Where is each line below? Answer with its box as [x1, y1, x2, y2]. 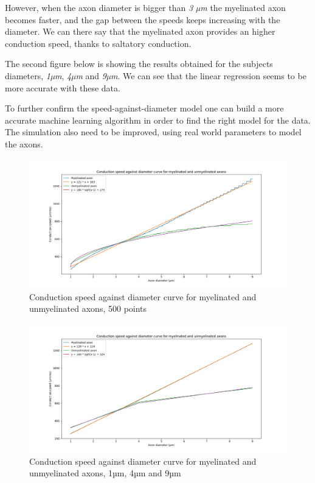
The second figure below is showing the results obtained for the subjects [5, 57, 273, 70]
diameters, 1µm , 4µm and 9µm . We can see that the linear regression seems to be [5, 69, 306, 82]
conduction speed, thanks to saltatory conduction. [5, 37, 192, 49]
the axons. [5, 137, 43, 150]
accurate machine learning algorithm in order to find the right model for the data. [5, 113, 311, 126]
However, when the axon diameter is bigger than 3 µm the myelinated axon [5, 1, 286, 13]
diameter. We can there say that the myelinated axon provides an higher [5, 25, 275, 38]
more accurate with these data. [5, 81, 120, 94]
